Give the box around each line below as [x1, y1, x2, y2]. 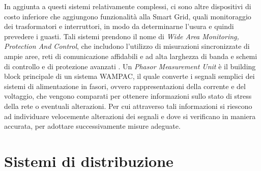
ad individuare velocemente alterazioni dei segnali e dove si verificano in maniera [4, 110, 256, 121]
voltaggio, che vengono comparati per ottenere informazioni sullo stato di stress [4, 91, 252, 101]
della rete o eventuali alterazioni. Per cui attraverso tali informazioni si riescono [4, 100, 252, 111]
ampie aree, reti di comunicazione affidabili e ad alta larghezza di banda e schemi [4, 50, 257, 61]
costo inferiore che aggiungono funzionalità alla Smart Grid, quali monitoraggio [4, 11, 251, 21]
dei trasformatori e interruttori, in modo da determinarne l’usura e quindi [4, 21, 234, 32]
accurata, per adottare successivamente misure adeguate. [4, 121, 181, 131]
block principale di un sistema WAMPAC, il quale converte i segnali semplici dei [4, 71, 255, 81]
